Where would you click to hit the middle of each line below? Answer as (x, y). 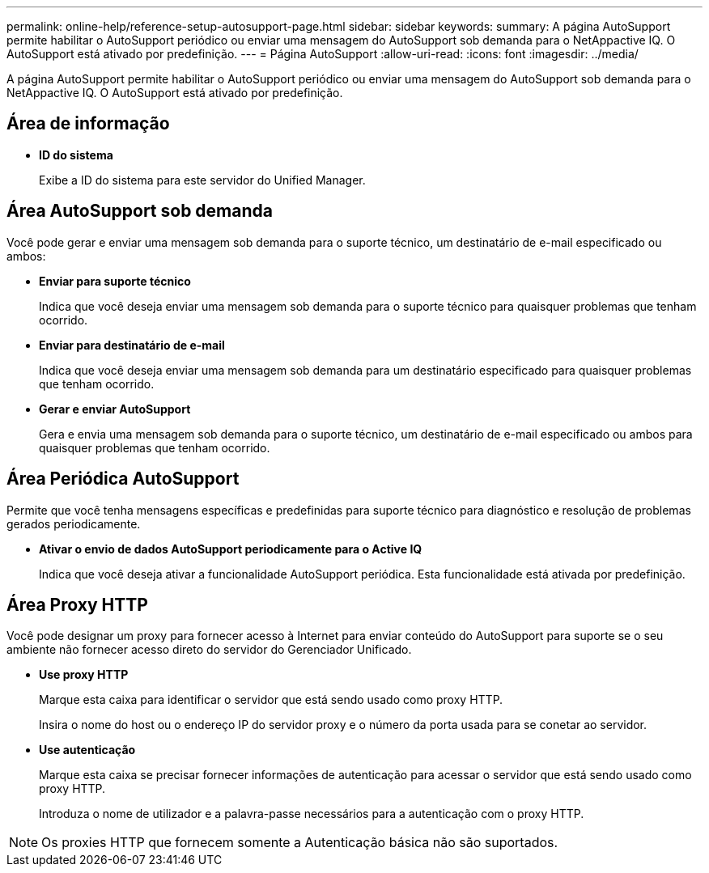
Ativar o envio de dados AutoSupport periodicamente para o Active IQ (231, 549)
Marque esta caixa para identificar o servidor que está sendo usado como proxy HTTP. (271, 700)
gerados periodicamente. (74, 523)
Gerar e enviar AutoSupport (115, 409)
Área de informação (88, 124)
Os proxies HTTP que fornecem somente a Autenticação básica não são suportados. (300, 843)
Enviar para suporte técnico (115, 281)
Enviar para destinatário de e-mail (132, 345)
